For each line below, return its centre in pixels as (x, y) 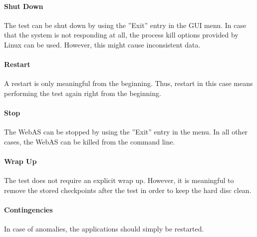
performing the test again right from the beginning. (83, 93)
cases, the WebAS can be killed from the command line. (90, 141)
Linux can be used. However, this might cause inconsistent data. (102, 44)
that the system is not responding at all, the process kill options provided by (121, 35)
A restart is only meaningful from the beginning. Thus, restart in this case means (128, 83)
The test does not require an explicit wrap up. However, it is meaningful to (119, 180)
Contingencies (28, 210)
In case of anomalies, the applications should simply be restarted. (104, 229)
